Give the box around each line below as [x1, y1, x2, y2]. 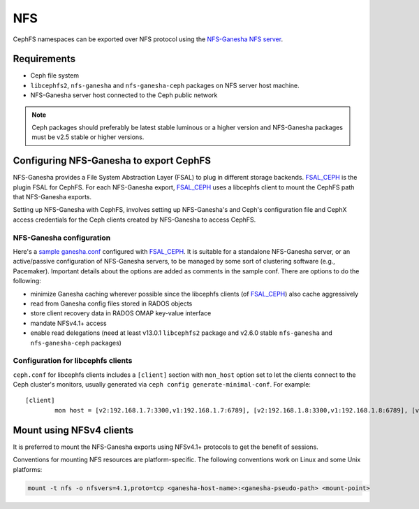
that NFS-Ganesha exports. [13, 193, 92, 201]
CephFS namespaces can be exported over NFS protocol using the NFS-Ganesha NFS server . [13, 35, 283, 43]
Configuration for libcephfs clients [13, 356, 133, 366]
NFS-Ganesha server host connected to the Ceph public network [30, 91, 218, 99]
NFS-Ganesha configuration [13, 233, 111, 243]
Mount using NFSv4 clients [13, 424, 134, 436]
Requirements [13, 53, 76, 65]
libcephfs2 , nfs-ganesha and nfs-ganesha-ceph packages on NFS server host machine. [30, 81, 300, 89]
